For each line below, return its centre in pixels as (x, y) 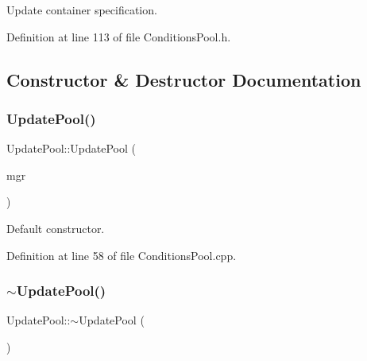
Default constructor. (56, 228)
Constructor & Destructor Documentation (184, 79)
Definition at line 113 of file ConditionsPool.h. (119, 36)
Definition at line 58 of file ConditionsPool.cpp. (122, 255)
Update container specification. (82, 10)
